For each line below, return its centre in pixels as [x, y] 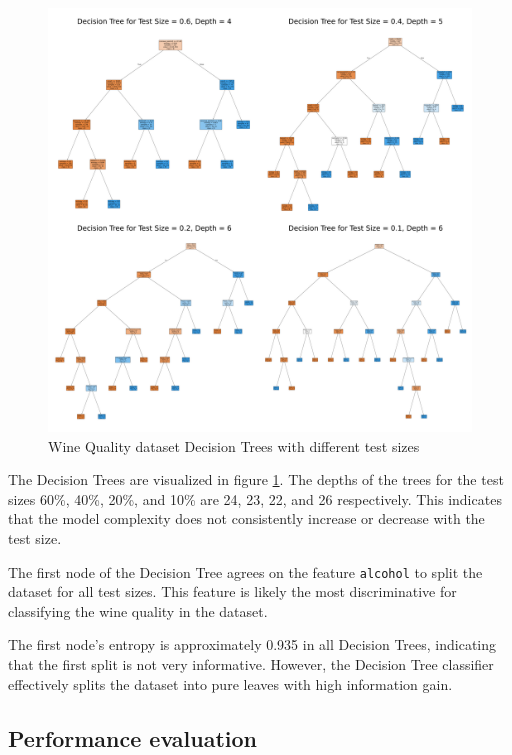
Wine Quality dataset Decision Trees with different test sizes [234, 445]
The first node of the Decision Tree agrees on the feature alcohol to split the [245, 571]
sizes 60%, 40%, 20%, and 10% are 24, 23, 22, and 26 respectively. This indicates [255, 498]
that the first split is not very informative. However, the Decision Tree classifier [251, 664]
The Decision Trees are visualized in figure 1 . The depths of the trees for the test [256, 479]
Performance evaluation [133, 737]
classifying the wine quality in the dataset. [138, 610]
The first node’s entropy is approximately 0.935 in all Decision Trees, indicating [252, 644]
